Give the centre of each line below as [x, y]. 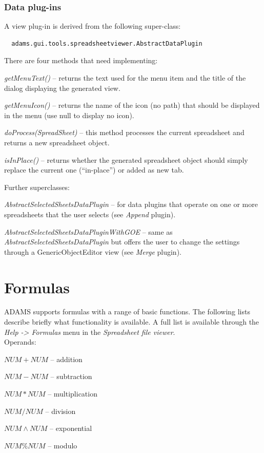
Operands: [20, 342]
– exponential [71, 428]
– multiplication [73, 393]
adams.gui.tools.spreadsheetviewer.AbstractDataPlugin [107, 43]
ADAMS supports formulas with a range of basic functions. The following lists [127, 312]
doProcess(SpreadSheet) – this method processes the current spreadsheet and [124, 132]
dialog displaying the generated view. [62, 88]
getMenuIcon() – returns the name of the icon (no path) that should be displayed [132, 105]
